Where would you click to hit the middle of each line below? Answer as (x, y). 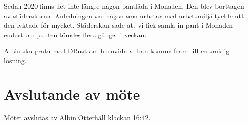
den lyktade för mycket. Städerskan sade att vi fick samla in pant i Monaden (119, 25)
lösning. (15, 60)
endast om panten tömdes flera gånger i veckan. (75, 34)
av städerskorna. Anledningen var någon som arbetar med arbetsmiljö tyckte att (124, 15)
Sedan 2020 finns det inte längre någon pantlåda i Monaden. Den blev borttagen (124, 6)
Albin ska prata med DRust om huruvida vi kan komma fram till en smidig (117, 51)
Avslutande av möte (72, 94)
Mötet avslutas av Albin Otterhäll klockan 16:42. (77, 117)
